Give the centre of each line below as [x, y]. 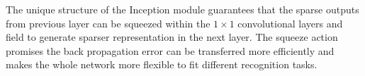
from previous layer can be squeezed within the [108, 23]
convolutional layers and [290, 23]
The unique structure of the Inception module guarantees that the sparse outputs [182, 9]
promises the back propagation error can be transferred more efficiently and [170, 50]
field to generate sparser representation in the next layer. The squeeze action [172, 37]
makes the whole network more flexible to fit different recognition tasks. [162, 64]
